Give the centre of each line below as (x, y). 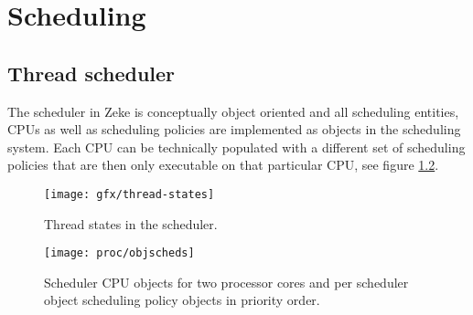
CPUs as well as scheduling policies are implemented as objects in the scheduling (234, 129)
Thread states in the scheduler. (131, 223)
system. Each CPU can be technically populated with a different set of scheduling (236, 147)
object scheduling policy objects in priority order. (182, 300)
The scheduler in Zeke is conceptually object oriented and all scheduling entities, (233, 111)
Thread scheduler (91, 73)
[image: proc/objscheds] (119, 253)
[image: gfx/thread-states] (129, 194)
